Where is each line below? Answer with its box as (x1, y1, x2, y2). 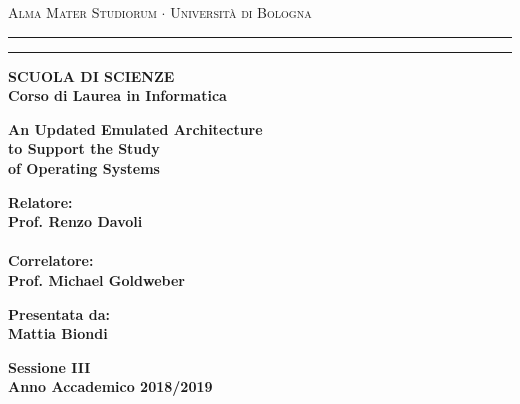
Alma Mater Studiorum (8, 2, 157, 22)
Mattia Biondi (8, 323, 108, 344)
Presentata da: (8, 303, 111, 324)
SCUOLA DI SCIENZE (8, 65, 175, 86)
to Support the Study (8, 138, 160, 159)
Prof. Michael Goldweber (8, 269, 185, 290)
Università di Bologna (170, 2, 312, 22)
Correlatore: (8, 250, 94, 271)
